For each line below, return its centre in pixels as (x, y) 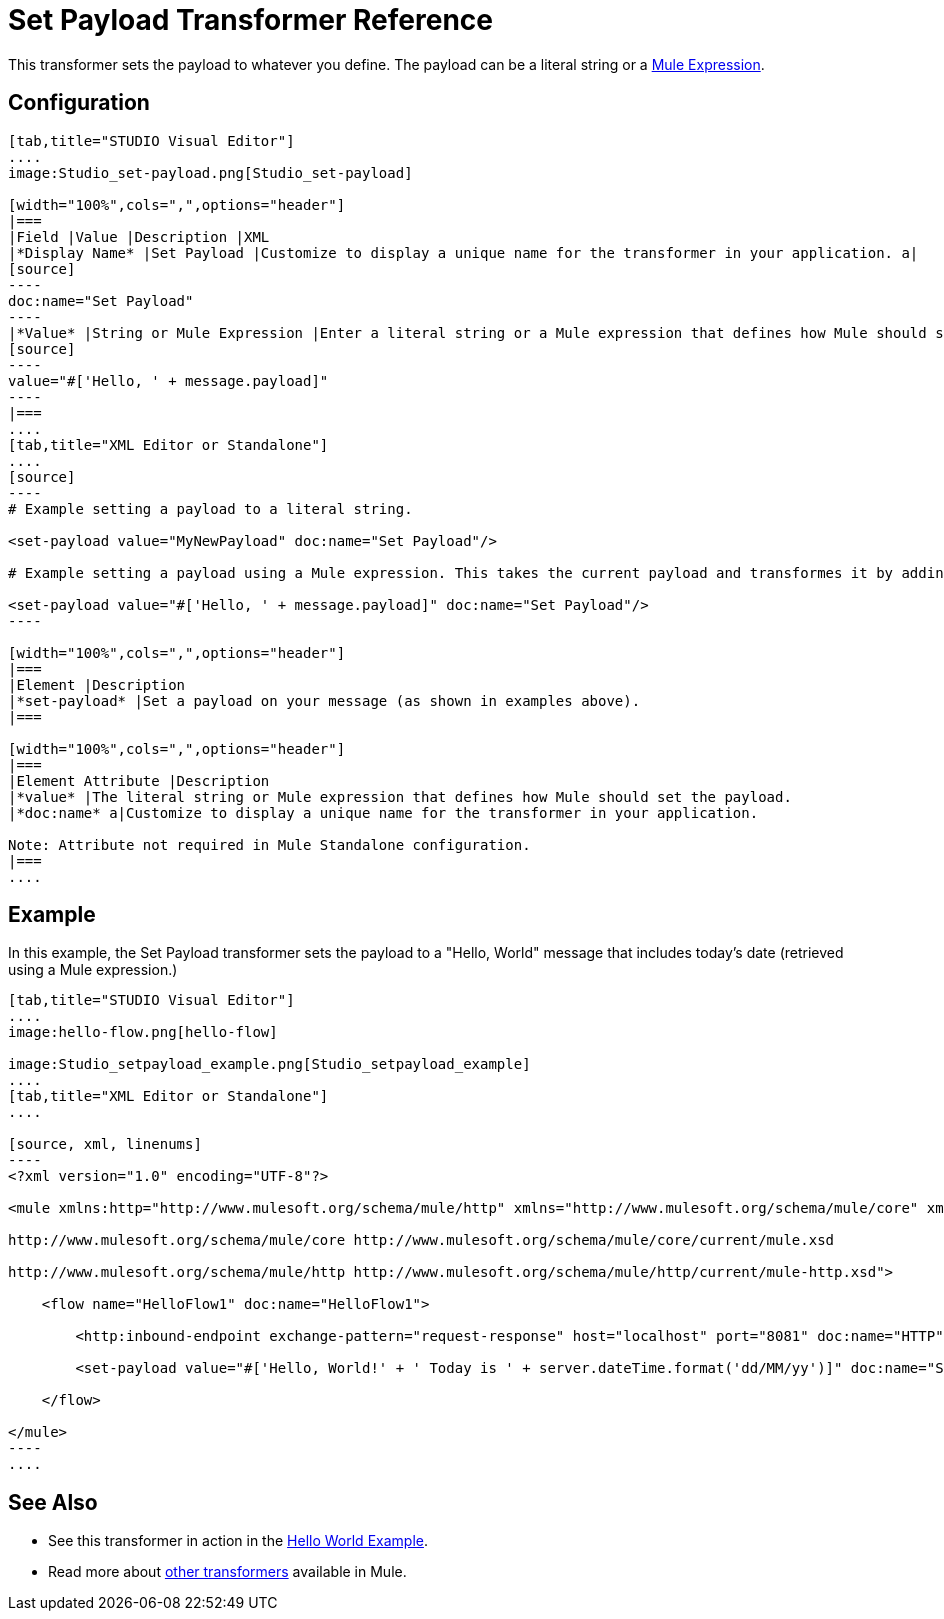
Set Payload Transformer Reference (250, 20)
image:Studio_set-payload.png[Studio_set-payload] (210, 172)
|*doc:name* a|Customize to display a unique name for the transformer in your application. (383, 812)
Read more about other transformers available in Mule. (227, 1572)
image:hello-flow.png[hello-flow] (143, 1032)
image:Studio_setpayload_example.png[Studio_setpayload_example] (269, 1064)
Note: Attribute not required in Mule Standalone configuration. (269, 844)
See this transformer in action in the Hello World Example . (238, 1541)
